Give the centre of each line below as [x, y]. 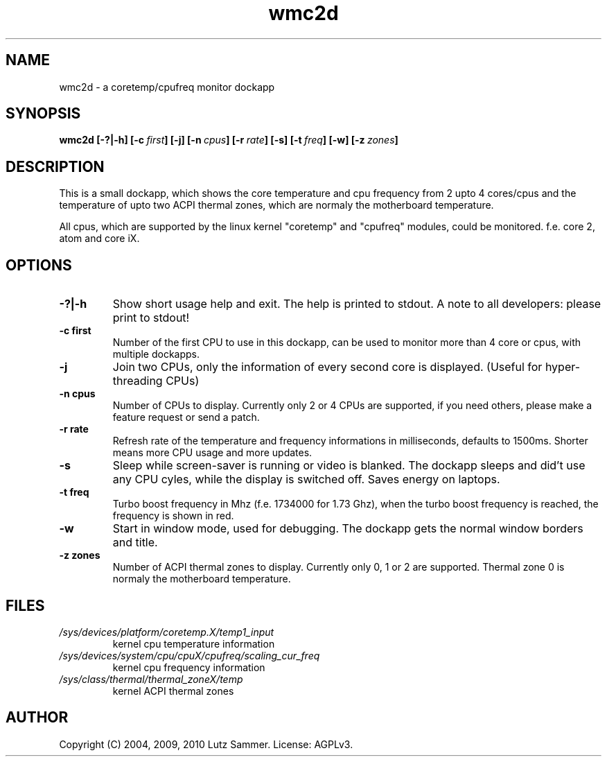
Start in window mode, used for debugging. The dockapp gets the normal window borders [348, 529]
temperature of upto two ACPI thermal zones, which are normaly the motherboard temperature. [276, 205]
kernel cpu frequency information [189, 667]
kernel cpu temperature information [194, 643]
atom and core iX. [99, 239]
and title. [135, 543]
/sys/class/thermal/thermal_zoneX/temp [151, 679]
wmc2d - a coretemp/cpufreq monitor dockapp [167, 87]
